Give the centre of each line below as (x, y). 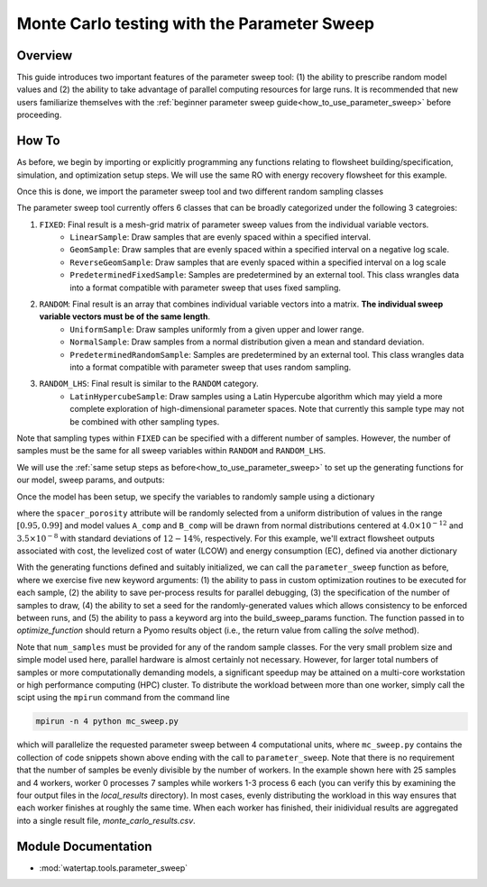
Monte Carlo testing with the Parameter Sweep (195, 23)
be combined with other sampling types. (145, 421)
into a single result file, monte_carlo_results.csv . (106, 820)
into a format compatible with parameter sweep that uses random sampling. (211, 367)
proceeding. (39, 115)
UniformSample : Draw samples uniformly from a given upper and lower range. (217, 329)
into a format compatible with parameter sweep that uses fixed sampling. (206, 288)
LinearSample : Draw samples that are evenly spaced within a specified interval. (221, 237)
